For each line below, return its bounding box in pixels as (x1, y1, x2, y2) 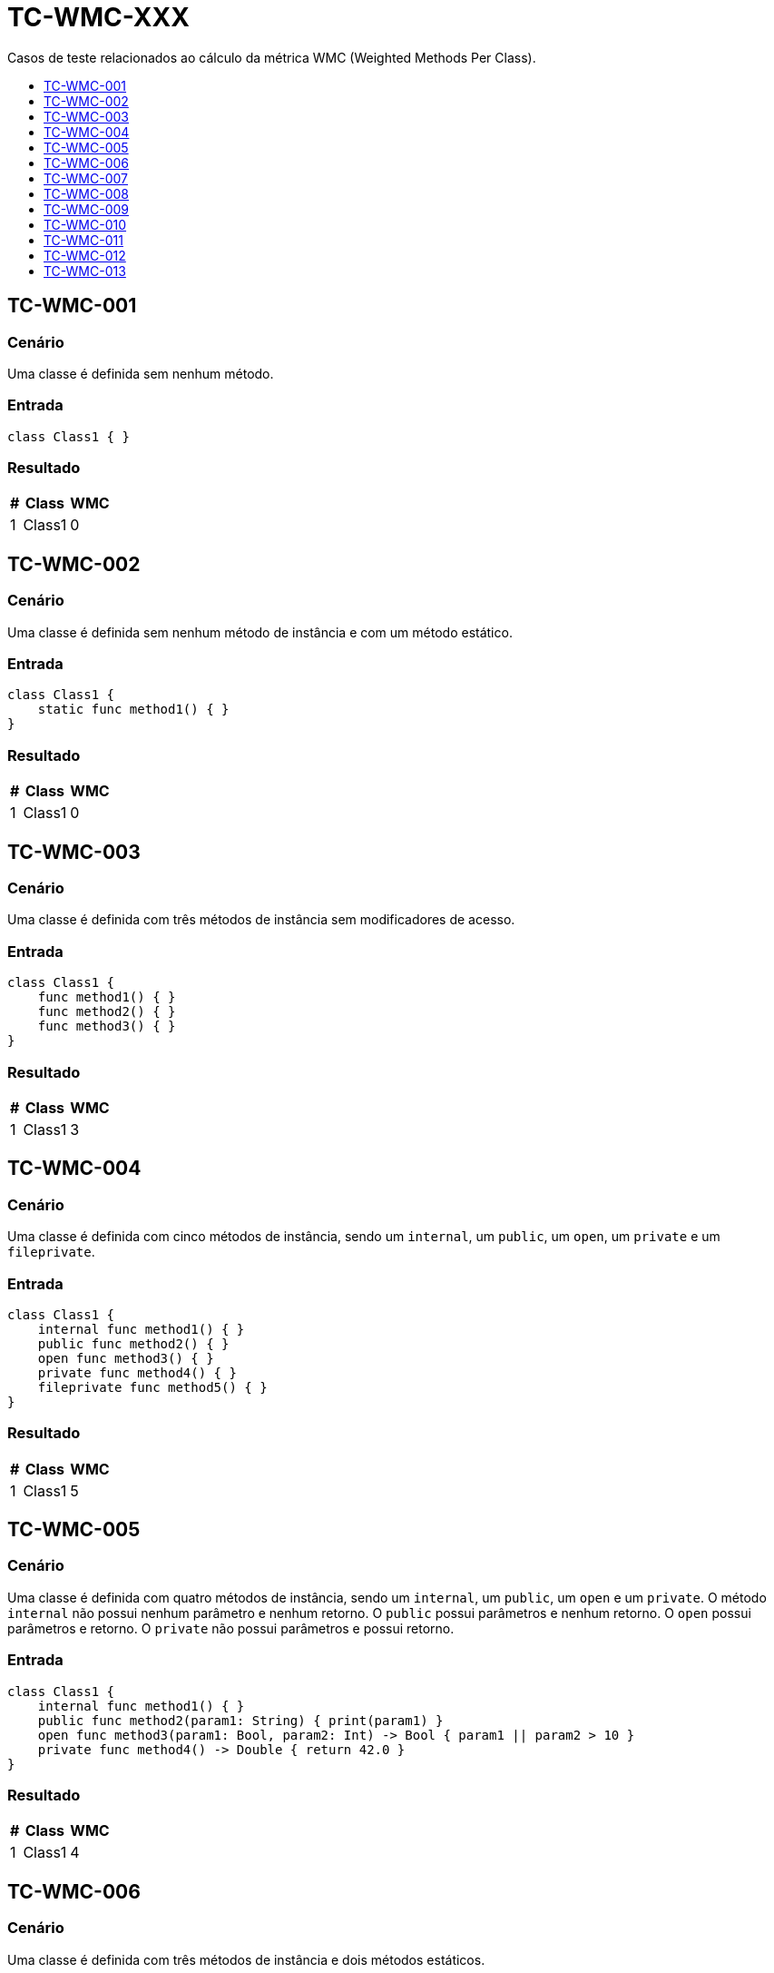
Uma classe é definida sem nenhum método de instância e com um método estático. (7, 624, 513, 640)
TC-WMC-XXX (7, 2, 190, 33)
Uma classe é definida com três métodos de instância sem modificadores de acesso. (7, 912, 515, 928)
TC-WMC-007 (44, 170, 128, 186)
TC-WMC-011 (44, 232, 123, 248)
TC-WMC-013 (44, 262, 126, 279)
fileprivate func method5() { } (37, 1379, 268, 1395)
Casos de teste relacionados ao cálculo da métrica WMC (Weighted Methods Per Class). (7, 49, 536, 65)
